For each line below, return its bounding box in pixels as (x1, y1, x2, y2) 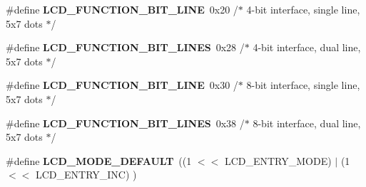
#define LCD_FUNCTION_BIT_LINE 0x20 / (6, 2, 238, 16)
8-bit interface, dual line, (253, 115, 361, 130)
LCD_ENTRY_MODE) (224, 153, 332, 168)
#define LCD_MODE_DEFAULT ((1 (6, 153, 192, 168)
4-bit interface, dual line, (253, 40, 361, 55)
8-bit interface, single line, (246, 78, 360, 92)
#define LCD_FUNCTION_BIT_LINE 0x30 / (6, 78, 238, 92)
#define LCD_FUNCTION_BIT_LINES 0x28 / (6, 40, 245, 55)
